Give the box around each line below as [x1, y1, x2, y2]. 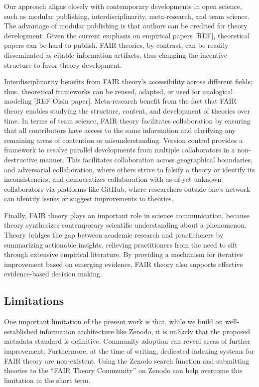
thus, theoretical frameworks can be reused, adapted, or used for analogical [4, 86, 233, 96]
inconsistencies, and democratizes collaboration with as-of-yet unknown [4, 174, 222, 184]
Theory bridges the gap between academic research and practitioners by [4, 230, 224, 240]
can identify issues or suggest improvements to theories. [4, 193, 174, 204]
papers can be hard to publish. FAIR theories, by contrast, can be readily [4, 40, 229, 50]
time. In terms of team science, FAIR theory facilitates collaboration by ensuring [4, 115, 251, 126]
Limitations [4, 293, 64, 308]
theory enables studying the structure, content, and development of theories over [4, 105, 251, 116]
